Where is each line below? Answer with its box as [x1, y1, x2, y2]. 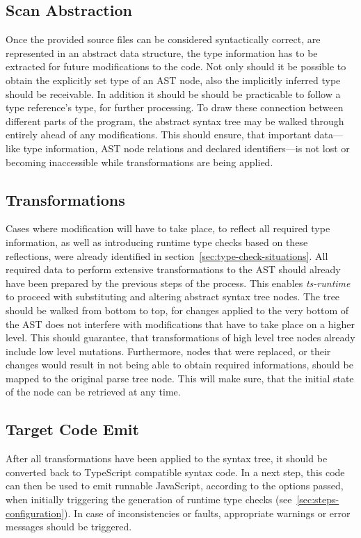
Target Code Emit [6, 418, 139, 440]
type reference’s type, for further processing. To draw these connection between [6, 100, 344, 115]
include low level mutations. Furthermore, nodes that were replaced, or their [6, 343, 331, 358]
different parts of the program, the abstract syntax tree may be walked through [6, 113, 344, 128]
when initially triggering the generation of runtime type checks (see [6, 492, 292, 507]
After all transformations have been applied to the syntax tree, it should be [6, 451, 328, 466]
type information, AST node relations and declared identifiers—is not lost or [23, 140, 350, 155]
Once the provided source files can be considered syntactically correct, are [6, 32, 321, 47]
